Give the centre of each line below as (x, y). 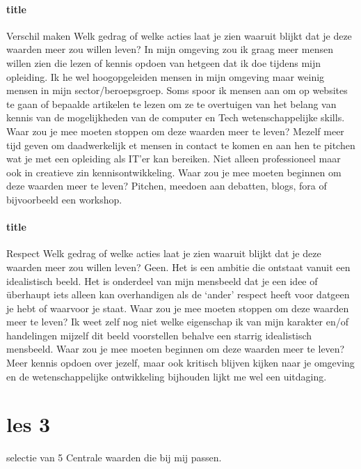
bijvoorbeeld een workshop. (64, 199)
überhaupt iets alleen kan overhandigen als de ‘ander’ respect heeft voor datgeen (178, 294)
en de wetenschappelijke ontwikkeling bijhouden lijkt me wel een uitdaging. (167, 376)
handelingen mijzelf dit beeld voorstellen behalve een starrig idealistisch (159, 335)
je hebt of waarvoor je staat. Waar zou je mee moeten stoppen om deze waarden (178, 308)
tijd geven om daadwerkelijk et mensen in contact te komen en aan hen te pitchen (181, 145)
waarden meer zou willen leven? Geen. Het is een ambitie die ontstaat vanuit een (178, 267)
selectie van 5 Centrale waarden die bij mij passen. (114, 458)
